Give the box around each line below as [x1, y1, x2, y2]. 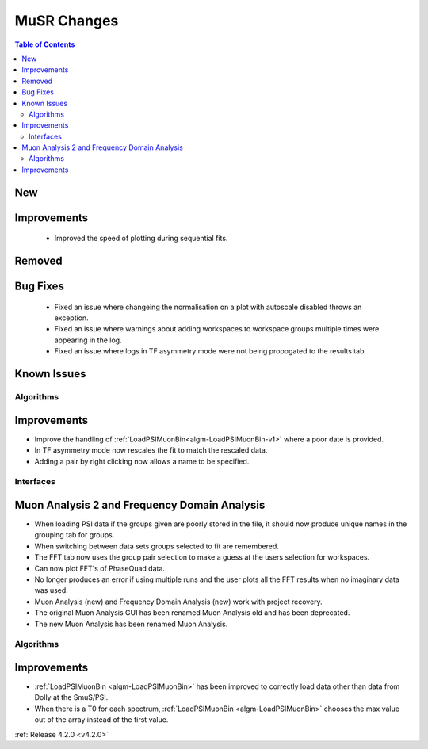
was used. [34, 586, 69, 595]
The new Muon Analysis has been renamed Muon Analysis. [34, 619, 228, 629]
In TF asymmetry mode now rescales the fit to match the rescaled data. [34, 445, 268, 455]
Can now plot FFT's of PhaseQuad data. [34, 564, 166, 573]
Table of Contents [14, 40, 75, 49]
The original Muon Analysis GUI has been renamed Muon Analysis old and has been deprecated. [34, 608, 350, 617]
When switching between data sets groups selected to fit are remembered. [34, 541, 279, 551]
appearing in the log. [54, 335, 122, 345]
